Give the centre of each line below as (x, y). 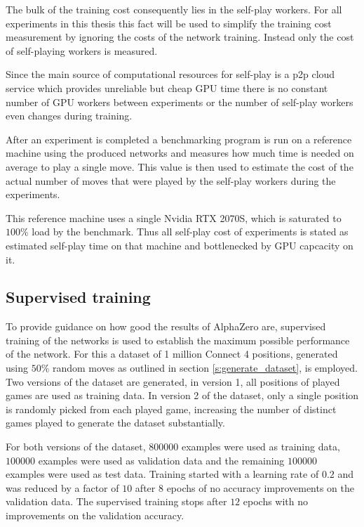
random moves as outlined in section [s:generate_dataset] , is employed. (205, 368)
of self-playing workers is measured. (82, 50)
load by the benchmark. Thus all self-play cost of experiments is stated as (190, 232)
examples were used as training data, (261, 447)
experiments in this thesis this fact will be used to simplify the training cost (169, 23)
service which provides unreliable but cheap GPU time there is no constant (167, 87)
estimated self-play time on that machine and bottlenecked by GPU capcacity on (180, 245)
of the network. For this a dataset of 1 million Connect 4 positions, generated (172, 354)
